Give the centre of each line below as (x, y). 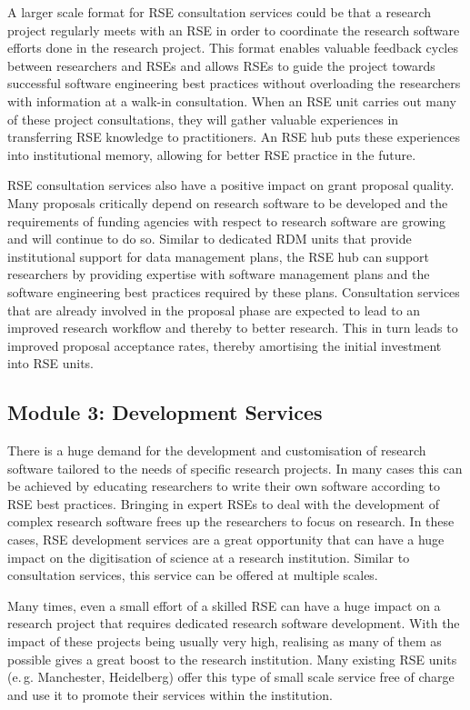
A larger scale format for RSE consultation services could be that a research (220, 12)
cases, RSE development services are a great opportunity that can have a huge (226, 540)
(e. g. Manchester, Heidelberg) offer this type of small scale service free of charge (231, 677)
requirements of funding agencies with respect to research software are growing (227, 220)
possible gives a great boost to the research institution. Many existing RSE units (232, 659)
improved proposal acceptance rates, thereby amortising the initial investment (225, 345)
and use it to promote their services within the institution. (170, 694)
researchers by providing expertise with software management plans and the (219, 274)
